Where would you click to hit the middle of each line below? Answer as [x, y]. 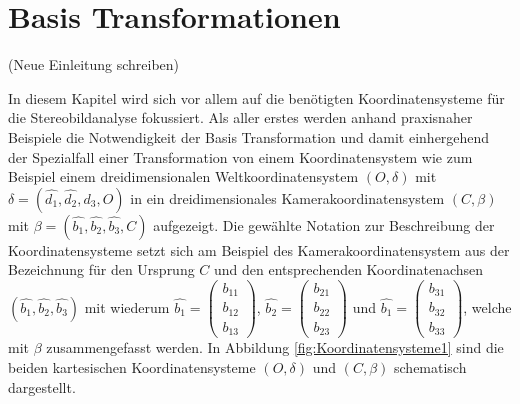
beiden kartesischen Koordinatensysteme [132, 367]
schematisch [430, 367]
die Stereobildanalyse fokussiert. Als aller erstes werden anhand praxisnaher [240, 117]
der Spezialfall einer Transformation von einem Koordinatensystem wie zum [240, 156]
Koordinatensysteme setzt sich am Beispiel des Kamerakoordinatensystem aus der [259, 249]
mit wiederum [127, 306]
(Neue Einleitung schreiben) [94, 64]
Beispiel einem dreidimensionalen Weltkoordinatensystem [183, 176]
